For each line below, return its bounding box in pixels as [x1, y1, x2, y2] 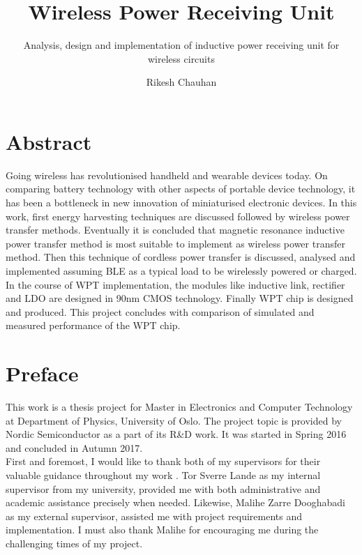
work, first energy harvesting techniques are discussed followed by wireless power [6, 208, 350, 223]
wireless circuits [148, 51, 215, 66]
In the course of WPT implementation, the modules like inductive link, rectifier [6, 277, 345, 291]
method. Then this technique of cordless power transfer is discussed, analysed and [6, 250, 356, 264]
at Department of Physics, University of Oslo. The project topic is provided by [6, 413, 342, 427]
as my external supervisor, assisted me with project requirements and [6, 508, 303, 523]
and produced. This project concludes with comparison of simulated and [6, 304, 315, 319]
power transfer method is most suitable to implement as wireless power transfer [6, 236, 345, 250]
